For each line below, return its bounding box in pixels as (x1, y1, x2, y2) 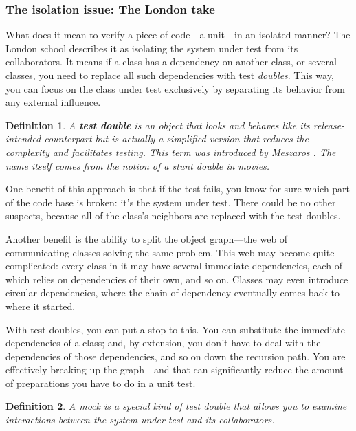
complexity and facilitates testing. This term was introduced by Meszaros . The (5, 144, 336, 159)
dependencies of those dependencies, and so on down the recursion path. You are (5, 349, 346, 363)
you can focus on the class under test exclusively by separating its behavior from (5, 81, 345, 96)
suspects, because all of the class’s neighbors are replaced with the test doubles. (5, 208, 341, 223)
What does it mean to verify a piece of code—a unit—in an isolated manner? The (5, 27, 351, 42)
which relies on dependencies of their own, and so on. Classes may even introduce (5, 272, 348, 286)
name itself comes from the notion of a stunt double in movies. (5, 158, 270, 173)
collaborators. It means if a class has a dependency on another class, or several (5, 54, 337, 69)
